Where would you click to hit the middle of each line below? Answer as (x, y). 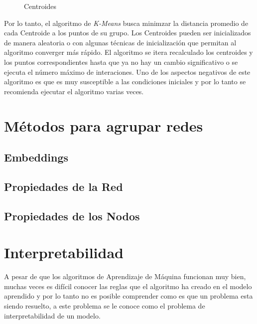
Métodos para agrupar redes (104, 125)
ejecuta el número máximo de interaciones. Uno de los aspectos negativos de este (127, 72)
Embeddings (36, 157)
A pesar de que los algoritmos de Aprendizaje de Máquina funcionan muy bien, (125, 276)
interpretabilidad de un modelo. (52, 315)
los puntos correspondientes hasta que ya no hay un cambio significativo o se (121, 62)
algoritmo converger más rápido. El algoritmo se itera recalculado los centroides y (128, 52)
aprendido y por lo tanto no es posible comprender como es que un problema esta (128, 296)
